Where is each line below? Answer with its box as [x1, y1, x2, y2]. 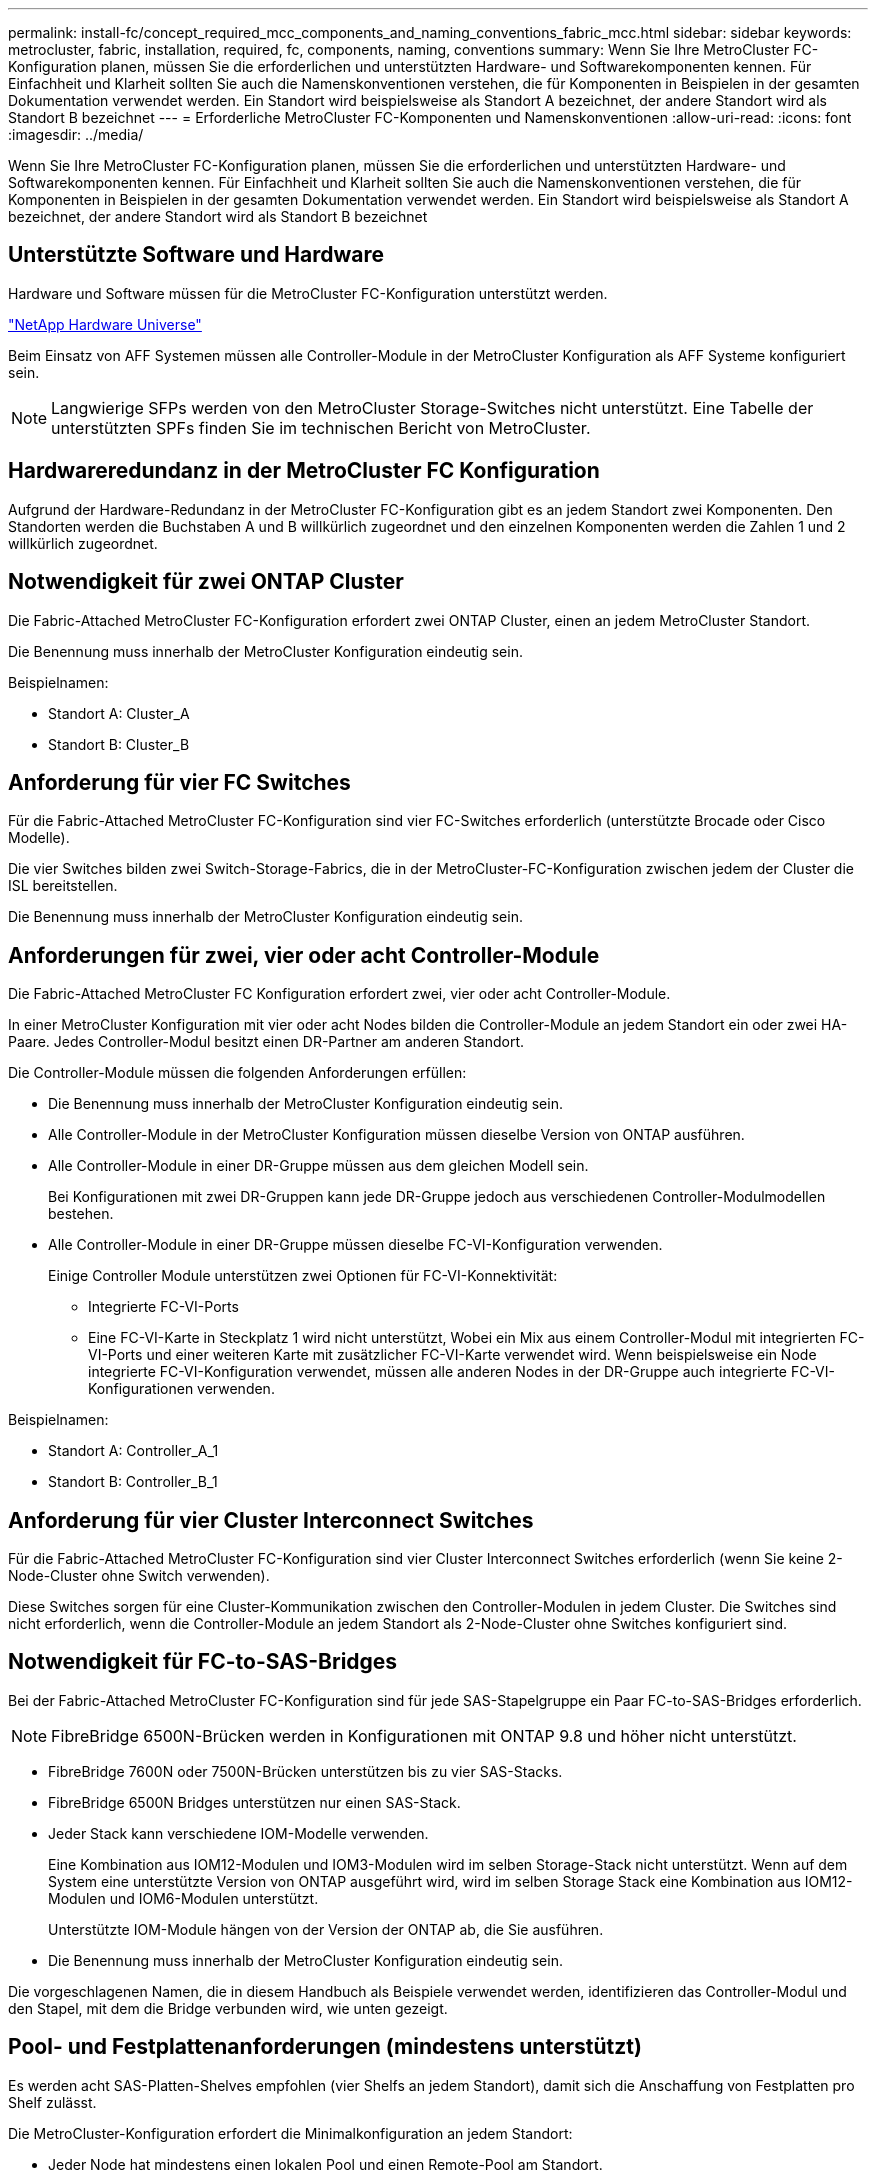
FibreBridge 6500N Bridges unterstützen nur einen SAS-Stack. [48, 1793, 461, 1811]
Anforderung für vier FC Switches [8, 769, 351, 795]
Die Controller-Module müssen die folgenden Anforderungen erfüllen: [8, 1064, 467, 1082]
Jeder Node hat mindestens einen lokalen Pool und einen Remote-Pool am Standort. [48, 2155, 603, 2173]
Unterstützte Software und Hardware [8, 242, 385, 268]
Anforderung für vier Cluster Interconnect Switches [8, 1507, 534, 1533]
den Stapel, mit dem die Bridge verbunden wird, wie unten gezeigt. [8, 1999, 448, 2017]
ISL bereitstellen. [8, 877, 118, 895]
